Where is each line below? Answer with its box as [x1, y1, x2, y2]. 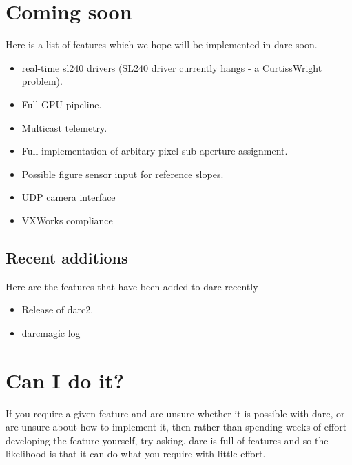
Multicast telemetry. [21, 120, 107, 135]
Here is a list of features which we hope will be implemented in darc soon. [6, 37, 318, 52]
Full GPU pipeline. [21, 97, 102, 111]
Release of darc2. [21, 302, 94, 317]
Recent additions [6, 246, 128, 268]
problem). [21, 74, 63, 88]
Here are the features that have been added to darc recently [6, 279, 258, 293]
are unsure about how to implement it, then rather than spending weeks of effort [6, 419, 347, 434]
